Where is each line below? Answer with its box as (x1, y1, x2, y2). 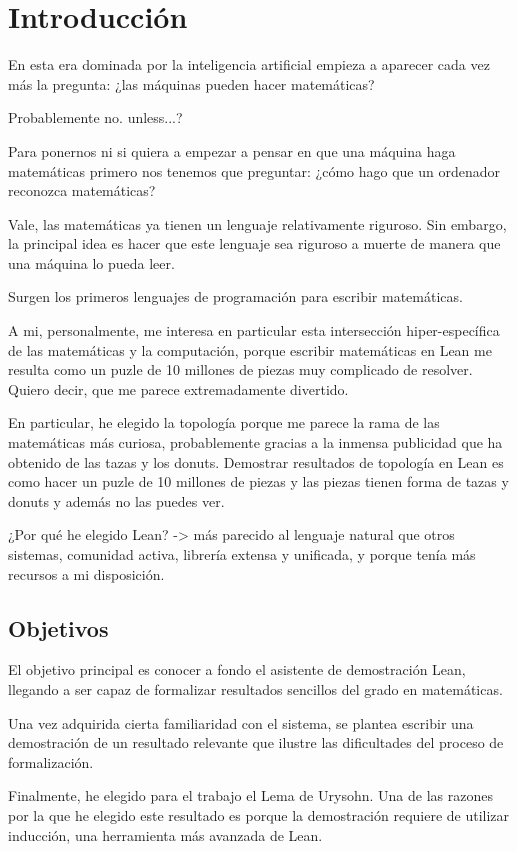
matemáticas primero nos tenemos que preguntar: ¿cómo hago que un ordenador (8, 160, 500, 181)
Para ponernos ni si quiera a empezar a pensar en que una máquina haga (8, 140, 456, 161)
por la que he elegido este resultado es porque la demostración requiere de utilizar (8, 804, 510, 825)
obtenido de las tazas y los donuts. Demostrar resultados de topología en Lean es (8, 451, 504, 472)
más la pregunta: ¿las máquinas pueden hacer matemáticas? (8, 73, 375, 94)
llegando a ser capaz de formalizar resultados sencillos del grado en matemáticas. (8, 678, 503, 699)
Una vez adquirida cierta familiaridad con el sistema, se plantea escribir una (8, 712, 474, 733)
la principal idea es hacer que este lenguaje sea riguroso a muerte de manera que (8, 233, 501, 254)
